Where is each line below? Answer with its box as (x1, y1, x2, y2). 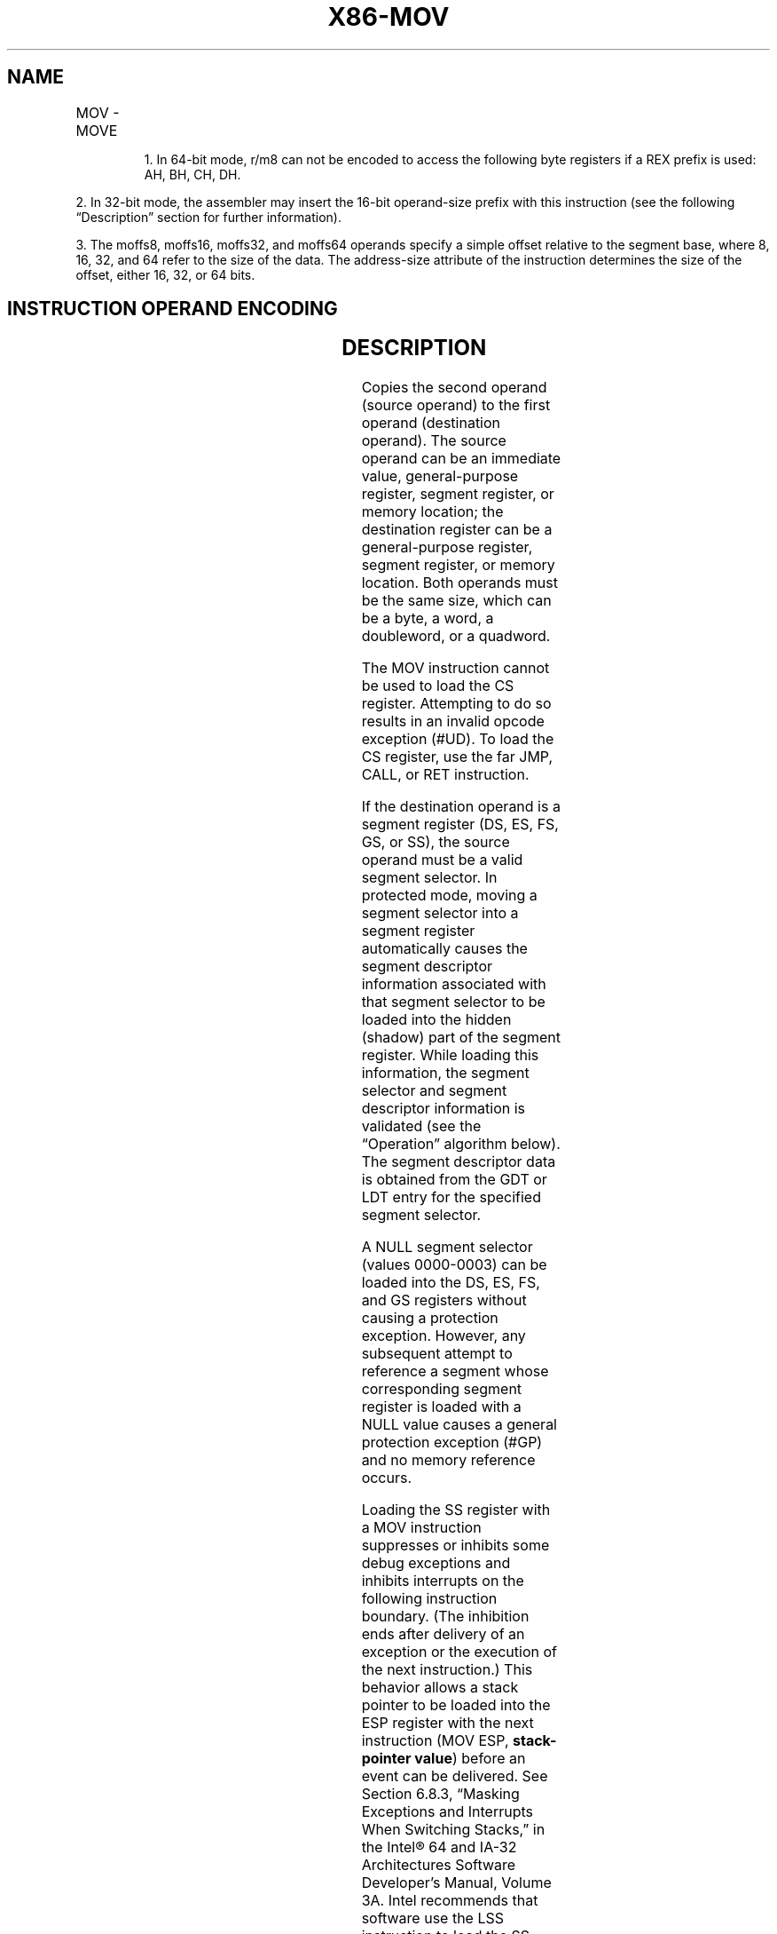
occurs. (361, 1469, 412, 1487)
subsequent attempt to (361, 1344, 513, 1363)
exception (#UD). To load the (361, 730, 554, 749)
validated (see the (361, 1117, 482, 1136)
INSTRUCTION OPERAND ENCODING (7, 297, 338, 321)
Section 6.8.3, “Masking (361, 1785, 520, 1803)
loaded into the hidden (361, 1011, 512, 1029)
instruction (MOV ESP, (361, 1732, 509, 1750)
